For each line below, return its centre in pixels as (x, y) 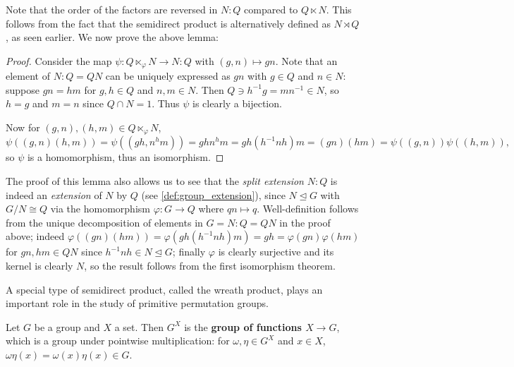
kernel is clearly (39, 266)
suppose (23, 89)
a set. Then (139, 326)
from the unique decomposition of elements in (104, 222)
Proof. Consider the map (59, 60)
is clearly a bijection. (237, 103)
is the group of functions (243, 326)
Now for (23, 127)
